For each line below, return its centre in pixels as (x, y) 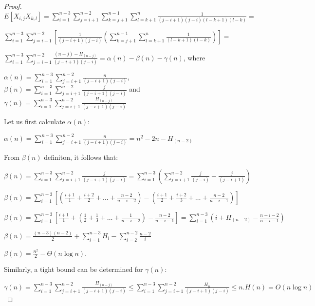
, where (194, 57)
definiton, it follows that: (81, 157)
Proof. (13, 6)
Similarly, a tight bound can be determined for (74, 269)
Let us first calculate (35, 121)
